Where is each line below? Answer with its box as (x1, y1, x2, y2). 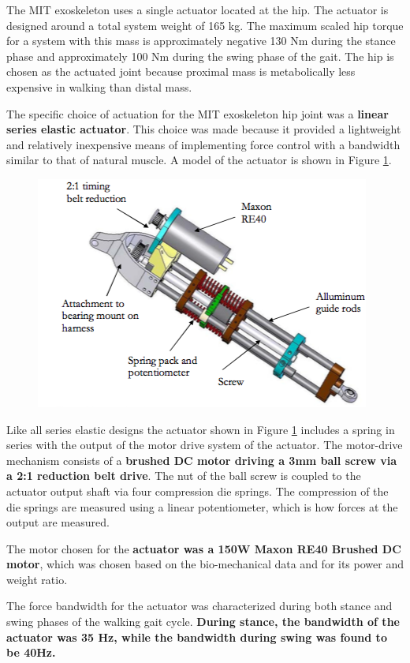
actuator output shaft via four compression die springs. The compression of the (6, 482, 389, 499)
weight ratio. (6, 571, 68, 587)
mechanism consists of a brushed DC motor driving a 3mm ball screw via (6, 451, 397, 468)
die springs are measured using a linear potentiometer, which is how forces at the (6, 498, 398, 515)
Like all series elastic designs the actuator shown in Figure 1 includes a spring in (6, 421, 395, 437)
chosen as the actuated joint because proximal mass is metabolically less (6, 63, 356, 80)
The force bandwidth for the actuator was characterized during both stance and (6, 597, 393, 614)
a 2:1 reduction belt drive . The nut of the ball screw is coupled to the (6, 467, 361, 484)
